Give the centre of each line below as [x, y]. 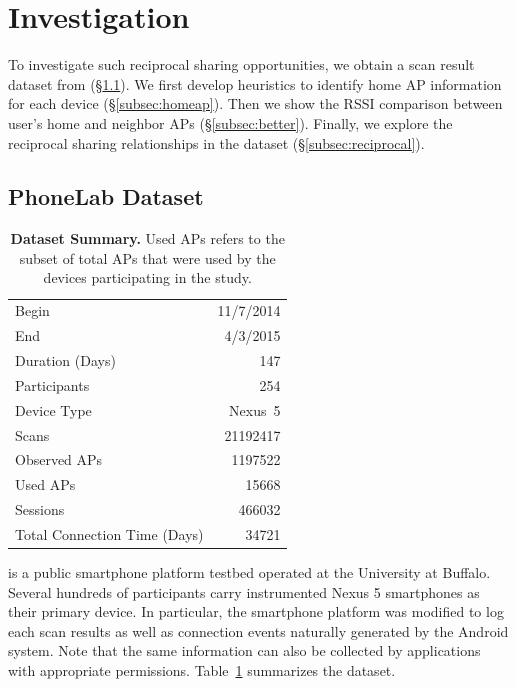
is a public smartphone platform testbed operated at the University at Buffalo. [249, 572]
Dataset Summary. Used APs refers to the [147, 238]
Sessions [40, 509]
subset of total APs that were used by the [147, 257]
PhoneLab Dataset [106, 196]
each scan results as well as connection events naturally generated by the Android [258, 630]
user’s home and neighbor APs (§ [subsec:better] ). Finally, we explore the [230, 122]
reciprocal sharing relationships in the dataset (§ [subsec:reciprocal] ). [216, 142]
